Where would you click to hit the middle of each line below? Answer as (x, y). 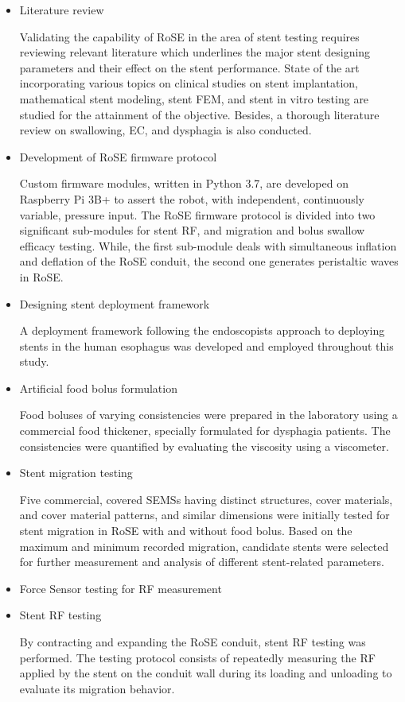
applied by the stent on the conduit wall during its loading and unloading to (206, 673)
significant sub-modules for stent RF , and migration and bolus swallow (192, 230)
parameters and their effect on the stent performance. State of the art (189, 67)
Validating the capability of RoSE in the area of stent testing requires (189, 36)
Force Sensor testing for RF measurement (121, 588)
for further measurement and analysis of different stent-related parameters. (202, 562)
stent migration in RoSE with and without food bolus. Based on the (186, 531)
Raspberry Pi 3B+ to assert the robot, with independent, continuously (192, 198)
